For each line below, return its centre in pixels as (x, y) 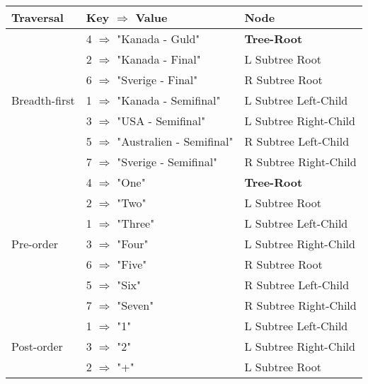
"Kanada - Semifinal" (169, 100)
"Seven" (136, 305)
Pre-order (35, 244)
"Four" (133, 244)
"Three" (136, 223)
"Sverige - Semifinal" (167, 162)
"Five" (132, 264)
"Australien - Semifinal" (175, 141)
